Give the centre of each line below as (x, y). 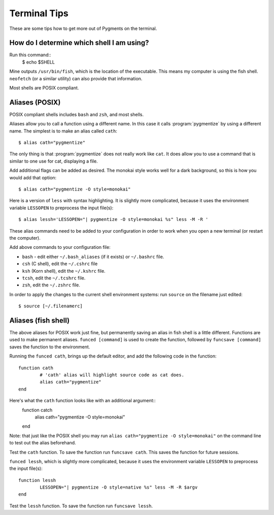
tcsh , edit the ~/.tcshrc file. (54, 278)
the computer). (25, 238)
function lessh (37, 480)
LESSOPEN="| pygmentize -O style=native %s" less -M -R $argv (119, 487)
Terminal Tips (39, 13)
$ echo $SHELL (39, 62)
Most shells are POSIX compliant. (44, 88)
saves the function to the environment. (50, 347)
